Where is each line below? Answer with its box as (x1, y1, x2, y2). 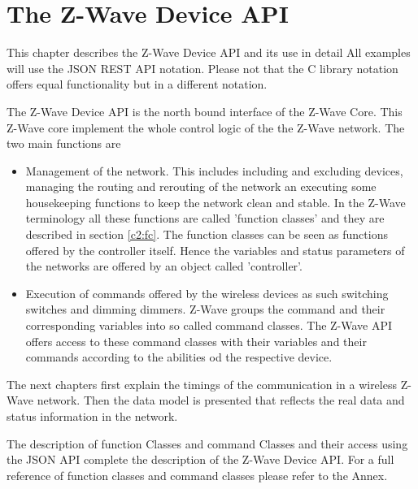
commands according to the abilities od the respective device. (25, 348, 333, 366)
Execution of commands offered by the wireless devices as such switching (25, 284, 389, 301)
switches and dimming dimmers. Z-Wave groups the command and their (25, 301, 385, 318)
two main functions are (7, 135, 121, 152)
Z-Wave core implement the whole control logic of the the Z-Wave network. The (7, 119, 405, 136)
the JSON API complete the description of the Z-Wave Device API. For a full (7, 451, 394, 468)
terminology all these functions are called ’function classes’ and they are (25, 210, 385, 227)
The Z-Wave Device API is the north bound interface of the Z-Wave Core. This (7, 102, 403, 119)
